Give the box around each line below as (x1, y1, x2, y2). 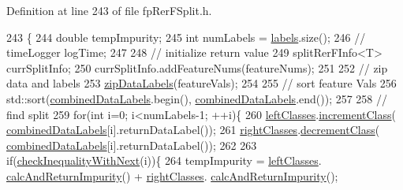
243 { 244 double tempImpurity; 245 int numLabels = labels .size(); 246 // (6, 28, 366, 45)
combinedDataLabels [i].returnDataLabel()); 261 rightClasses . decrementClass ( (6, 121, 380, 138)
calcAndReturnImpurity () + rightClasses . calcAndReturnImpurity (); (6, 167, 338, 184)
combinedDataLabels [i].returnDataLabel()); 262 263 (6, 136, 257, 153)
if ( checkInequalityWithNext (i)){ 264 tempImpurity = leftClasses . (6, 152, 322, 169)
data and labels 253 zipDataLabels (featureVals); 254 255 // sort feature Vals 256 (6, 75, 397, 91)
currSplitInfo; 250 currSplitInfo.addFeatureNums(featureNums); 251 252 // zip (6, 59, 388, 76)
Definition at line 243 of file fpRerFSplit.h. (6, 2, 212, 18)
